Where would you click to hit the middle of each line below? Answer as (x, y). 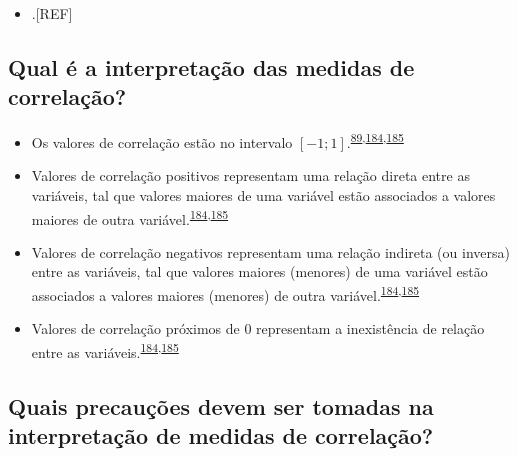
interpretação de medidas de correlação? (221, 434)
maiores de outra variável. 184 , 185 (130, 217)
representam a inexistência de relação (370, 328)
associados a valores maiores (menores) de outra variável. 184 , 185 (225, 293)
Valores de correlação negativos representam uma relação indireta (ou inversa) (270, 251)
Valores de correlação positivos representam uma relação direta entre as (250, 175)
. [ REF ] (52, 13)
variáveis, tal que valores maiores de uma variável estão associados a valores (263, 195)
